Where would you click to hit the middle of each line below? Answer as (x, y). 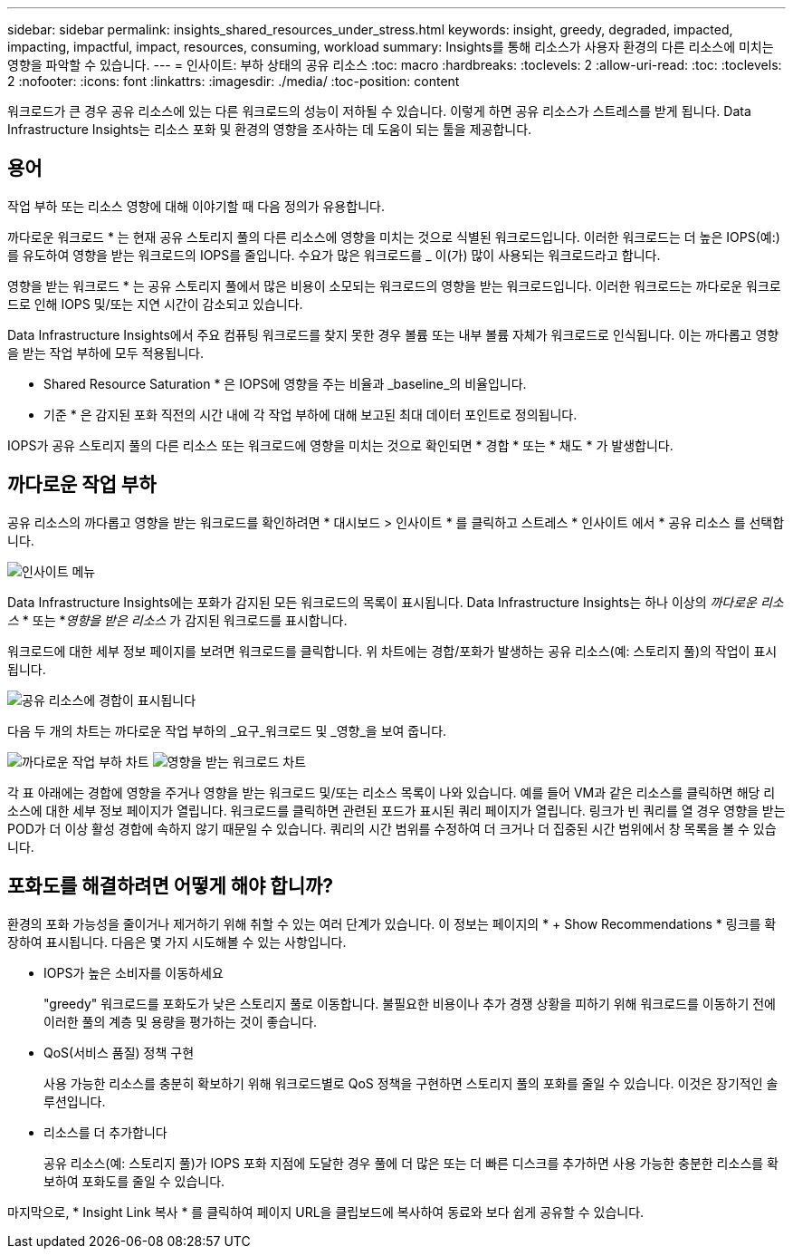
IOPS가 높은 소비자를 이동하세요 (134, 972)
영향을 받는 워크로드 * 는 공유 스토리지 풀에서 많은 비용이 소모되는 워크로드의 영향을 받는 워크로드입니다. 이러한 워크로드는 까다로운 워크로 (394, 285)
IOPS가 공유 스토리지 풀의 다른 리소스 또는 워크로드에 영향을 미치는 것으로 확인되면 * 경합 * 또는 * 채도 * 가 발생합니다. (340, 445)
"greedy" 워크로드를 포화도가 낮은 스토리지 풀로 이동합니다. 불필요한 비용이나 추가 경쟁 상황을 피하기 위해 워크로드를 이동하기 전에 (410, 1003)
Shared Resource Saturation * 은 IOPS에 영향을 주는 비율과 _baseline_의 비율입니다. (285, 383)
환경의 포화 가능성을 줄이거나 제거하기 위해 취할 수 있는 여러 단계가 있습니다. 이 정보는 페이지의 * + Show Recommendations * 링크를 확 (392, 923)
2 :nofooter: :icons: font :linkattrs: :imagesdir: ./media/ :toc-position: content (234, 81)
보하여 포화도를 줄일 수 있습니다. (134, 1181)
